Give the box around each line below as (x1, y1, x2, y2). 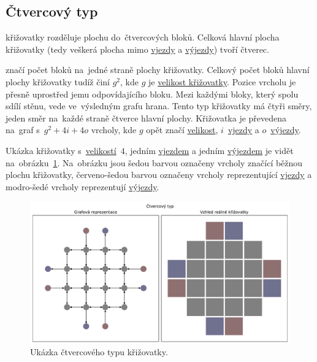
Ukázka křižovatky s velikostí (6, 144, 116, 156)
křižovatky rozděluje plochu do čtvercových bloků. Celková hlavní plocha (6, 31, 280, 44)
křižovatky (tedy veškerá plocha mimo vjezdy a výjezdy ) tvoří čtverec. (6, 42, 269, 55)
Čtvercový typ (6, 2, 98, 21)
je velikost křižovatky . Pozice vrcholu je (148, 75, 296, 88)
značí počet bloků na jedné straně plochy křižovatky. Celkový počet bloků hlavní (6, 63, 310, 76)
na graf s (6, 123, 40, 136)
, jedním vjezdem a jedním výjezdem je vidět (124, 144, 294, 156)
